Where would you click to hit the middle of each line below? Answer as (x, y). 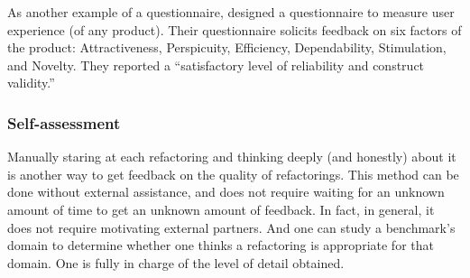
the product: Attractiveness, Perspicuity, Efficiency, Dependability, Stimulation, (227, 47)
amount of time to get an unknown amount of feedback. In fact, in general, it (221, 209)
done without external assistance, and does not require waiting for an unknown (226, 192)
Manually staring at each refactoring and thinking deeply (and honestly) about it (232, 157)
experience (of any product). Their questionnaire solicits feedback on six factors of (235, 29)
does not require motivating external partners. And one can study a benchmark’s (231, 227)
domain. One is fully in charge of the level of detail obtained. (176, 262)
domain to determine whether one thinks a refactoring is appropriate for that (221, 245)
